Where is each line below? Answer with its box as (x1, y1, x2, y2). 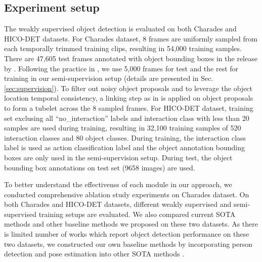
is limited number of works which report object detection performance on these (4, 229, 249, 239)
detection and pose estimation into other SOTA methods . (4, 248, 185, 259)
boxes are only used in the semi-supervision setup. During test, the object (4, 152, 233, 162)
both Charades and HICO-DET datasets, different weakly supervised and (4, 199, 232, 209)
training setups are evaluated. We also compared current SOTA (38, 208, 236, 219)
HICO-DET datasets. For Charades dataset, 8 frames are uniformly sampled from (4, 33, 257, 43)
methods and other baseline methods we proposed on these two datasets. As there (4, 219, 258, 229)
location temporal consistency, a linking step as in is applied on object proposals (4, 93, 253, 103)
